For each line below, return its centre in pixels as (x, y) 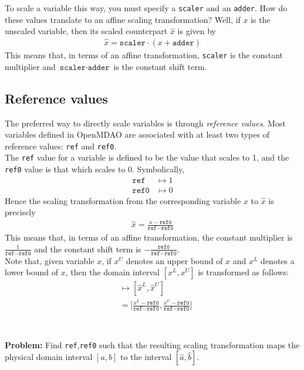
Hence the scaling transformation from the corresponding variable (123, 200)
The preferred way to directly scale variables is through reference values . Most (145, 123)
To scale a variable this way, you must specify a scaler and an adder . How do (146, 8)
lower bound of (32, 272)
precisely (20, 212)
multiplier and (30, 66)
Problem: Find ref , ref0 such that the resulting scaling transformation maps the (152, 344)
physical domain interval (49, 357)
